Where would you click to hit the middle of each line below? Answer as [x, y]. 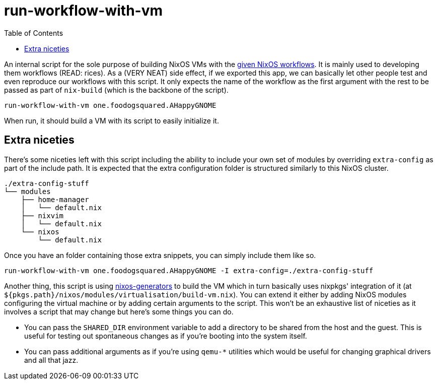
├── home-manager [55, 199]
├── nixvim [42, 215]
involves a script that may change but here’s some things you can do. [119, 311]
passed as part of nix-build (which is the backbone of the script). [116, 90]
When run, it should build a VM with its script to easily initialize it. [112, 120]
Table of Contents [34, 33]
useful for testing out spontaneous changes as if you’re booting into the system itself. [166, 336]
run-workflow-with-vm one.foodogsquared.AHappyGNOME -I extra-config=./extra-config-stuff [189, 270]
